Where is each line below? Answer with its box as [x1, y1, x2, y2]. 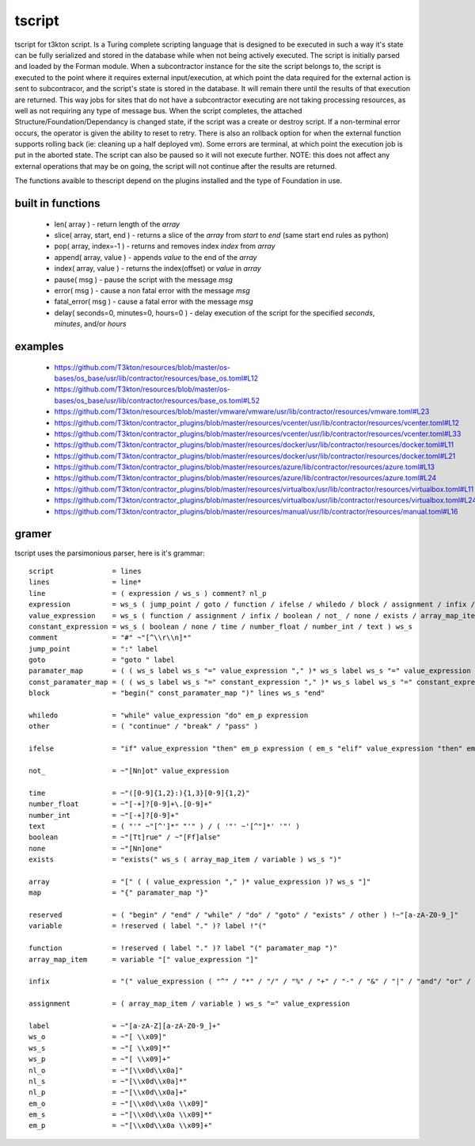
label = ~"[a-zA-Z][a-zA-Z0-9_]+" [28, 1021, 221, 1030]
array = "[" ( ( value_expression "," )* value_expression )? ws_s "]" [28, 877, 371, 886]
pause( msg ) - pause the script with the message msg [54, 274, 234, 285]
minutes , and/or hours [54, 319, 127, 329]
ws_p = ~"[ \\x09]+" [28, 1055, 171, 1064]
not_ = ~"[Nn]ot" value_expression [28, 766, 230, 775]
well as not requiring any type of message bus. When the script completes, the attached [14, 105, 302, 115]
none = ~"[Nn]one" [28, 844, 162, 853]
